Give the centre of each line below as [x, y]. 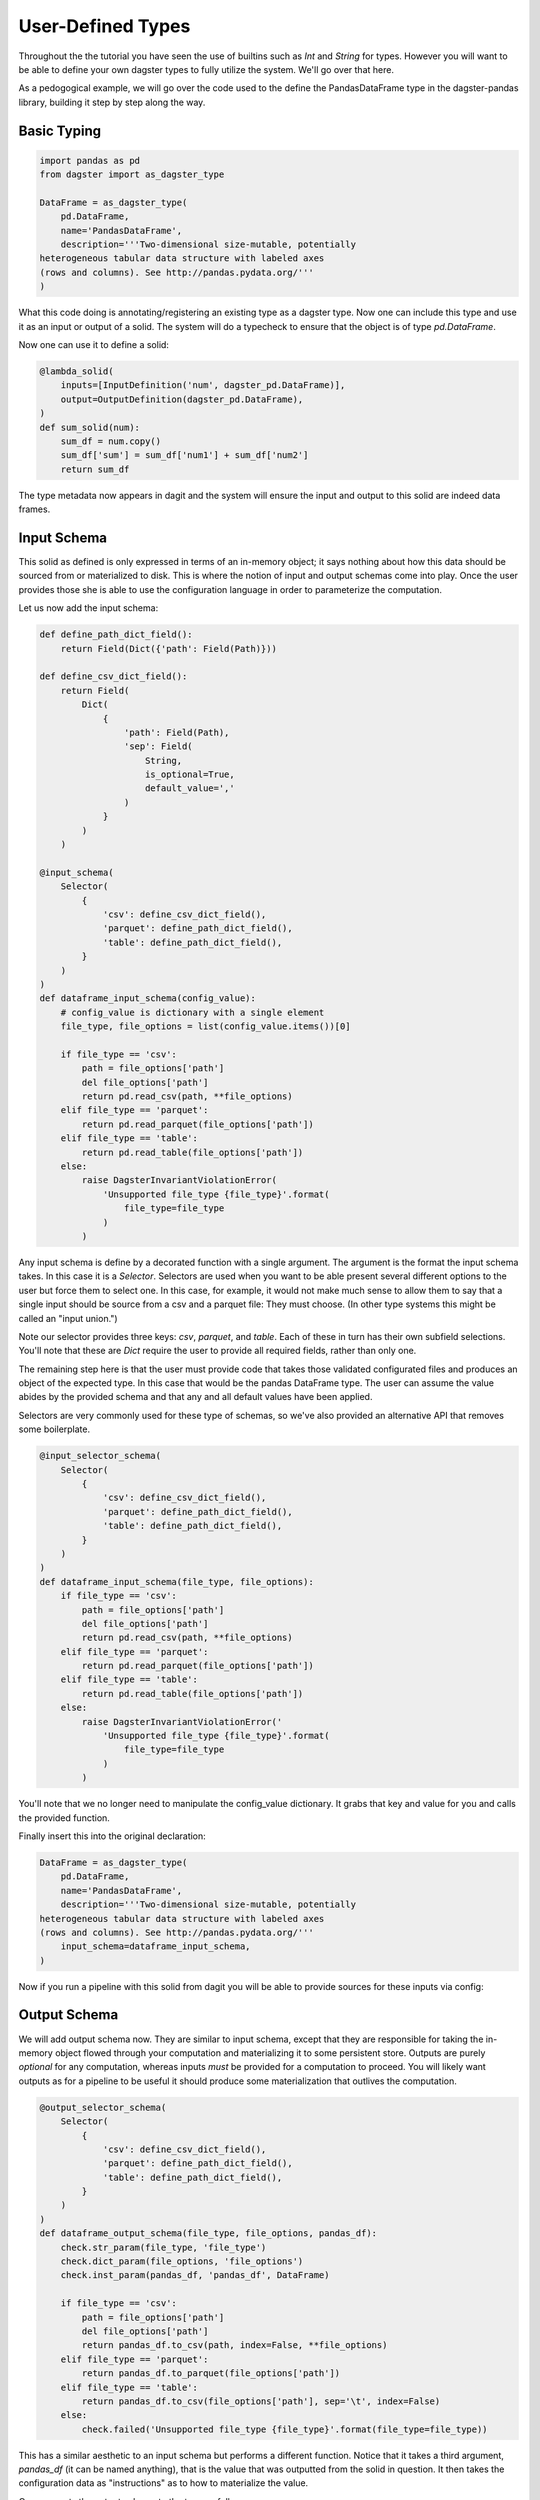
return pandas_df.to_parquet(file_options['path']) [211, 2373]
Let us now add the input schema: [88, 608]
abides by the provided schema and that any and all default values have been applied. [195, 1397]
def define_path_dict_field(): [116, 634]
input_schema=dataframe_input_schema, [155, 1946]
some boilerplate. [54, 1429]
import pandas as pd [89, 160]
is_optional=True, [190, 774]
